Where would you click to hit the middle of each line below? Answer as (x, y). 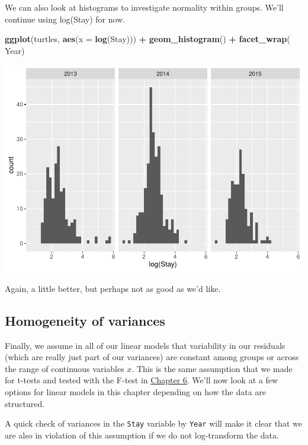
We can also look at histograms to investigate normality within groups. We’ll (144, 7)
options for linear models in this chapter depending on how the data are (136, 392)
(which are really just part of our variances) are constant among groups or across (152, 357)
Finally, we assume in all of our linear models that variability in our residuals (145, 345)
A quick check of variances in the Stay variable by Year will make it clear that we (153, 423)
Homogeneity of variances (85, 320)
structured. (25, 403)
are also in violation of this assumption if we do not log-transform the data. (142, 435)
